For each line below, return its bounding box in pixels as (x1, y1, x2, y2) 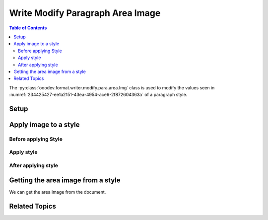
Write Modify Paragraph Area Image (9, 7, 161, 18)
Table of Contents (9, 25, 47, 31)
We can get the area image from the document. (9, 189, 106, 195)
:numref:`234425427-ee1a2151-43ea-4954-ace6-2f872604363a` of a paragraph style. (9, 92, 188, 98)
